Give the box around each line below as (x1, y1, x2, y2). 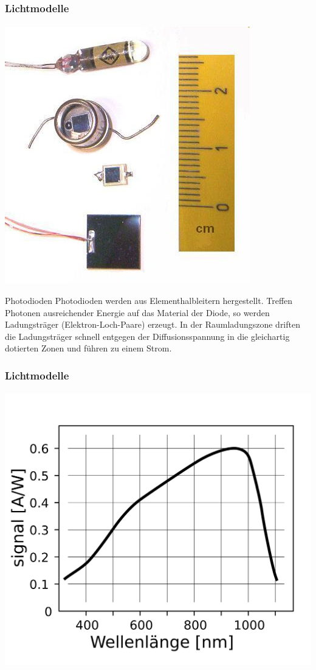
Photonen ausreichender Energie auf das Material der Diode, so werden (5, 306, 270, 319)
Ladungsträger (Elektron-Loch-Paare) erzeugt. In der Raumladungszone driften (5, 318, 300, 331)
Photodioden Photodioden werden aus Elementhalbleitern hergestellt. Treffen (5, 294, 293, 307)
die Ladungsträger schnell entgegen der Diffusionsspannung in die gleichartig (5, 330, 290, 342)
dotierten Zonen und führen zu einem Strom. (5, 342, 172, 354)
